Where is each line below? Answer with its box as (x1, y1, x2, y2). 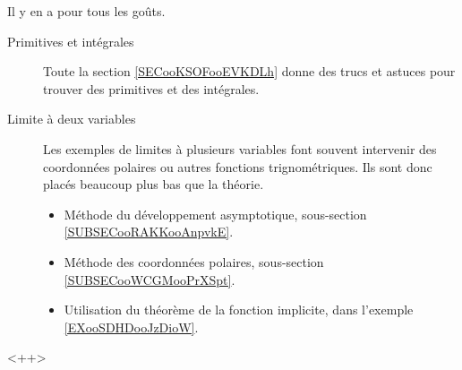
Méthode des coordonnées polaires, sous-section (64, 252, 324, 271)
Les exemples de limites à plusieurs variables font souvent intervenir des (43, 139, 437, 158)
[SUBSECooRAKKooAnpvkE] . (64, 222, 234, 241)
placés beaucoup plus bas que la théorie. (43, 175, 264, 194)
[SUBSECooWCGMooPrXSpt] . (64, 270, 235, 288)
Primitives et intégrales (7, 31, 134, 50)
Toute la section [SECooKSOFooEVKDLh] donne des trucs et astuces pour (43, 62, 456, 81)
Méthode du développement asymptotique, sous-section (64, 204, 367, 223)
